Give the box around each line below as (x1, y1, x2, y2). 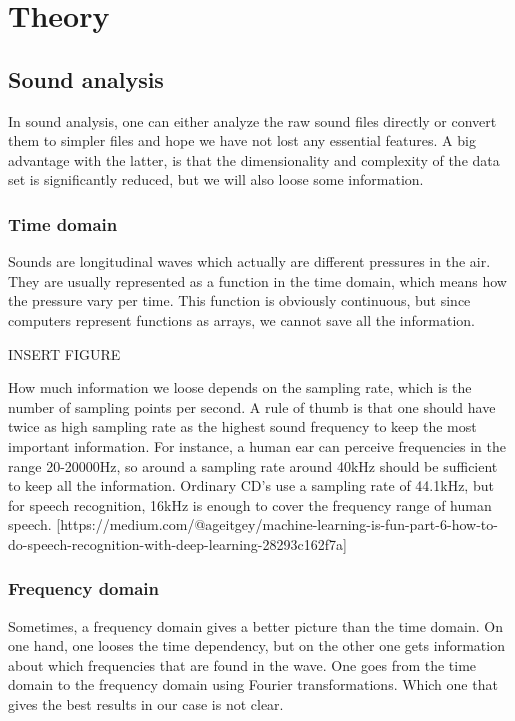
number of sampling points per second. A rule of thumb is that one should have (8, 396, 496, 417)
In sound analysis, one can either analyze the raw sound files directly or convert (8, 110, 497, 131)
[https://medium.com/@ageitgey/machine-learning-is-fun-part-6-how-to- (56, 514, 498, 535)
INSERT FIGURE (8, 343, 121, 364)
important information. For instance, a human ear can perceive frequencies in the (8, 435, 506, 456)
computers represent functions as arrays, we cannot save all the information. (8, 309, 475, 330)
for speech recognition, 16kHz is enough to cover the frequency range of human (8, 494, 492, 515)
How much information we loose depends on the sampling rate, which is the (8, 377, 472, 398)
